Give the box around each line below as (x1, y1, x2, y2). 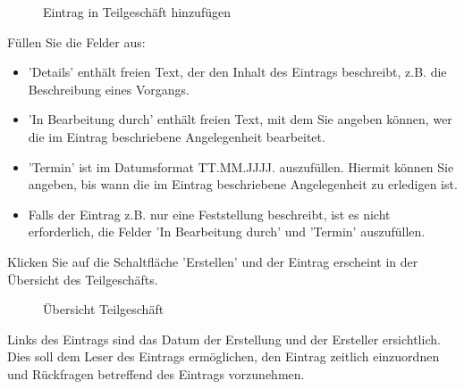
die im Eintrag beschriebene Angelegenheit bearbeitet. (28, 127, 325, 145)
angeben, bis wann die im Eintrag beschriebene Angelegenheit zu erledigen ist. (28, 175, 458, 194)
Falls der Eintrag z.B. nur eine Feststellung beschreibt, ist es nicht (28, 204, 391, 223)
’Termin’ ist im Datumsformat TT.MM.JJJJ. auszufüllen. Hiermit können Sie (28, 157, 454, 176)
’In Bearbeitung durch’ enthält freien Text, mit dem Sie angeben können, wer (28, 110, 452, 128)
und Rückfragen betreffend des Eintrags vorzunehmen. (7, 364, 305, 383)
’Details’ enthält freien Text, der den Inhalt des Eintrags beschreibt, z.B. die (28, 62, 447, 81)
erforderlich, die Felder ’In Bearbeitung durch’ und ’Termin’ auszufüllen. (28, 222, 426, 241)
